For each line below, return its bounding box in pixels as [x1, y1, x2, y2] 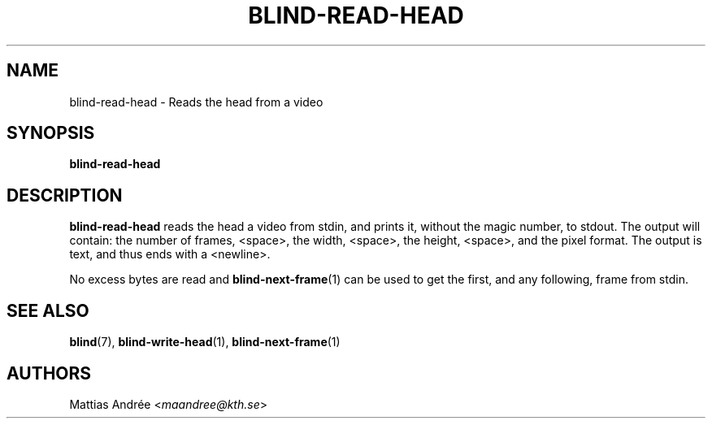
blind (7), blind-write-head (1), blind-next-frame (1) [69, 335, 341, 349]
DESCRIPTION [7, 184, 123, 206]
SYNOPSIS [7, 123, 95, 144]
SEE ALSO [7, 300, 89, 321]
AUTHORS [7, 362, 92, 384]
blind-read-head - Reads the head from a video [69, 94, 323, 109]
